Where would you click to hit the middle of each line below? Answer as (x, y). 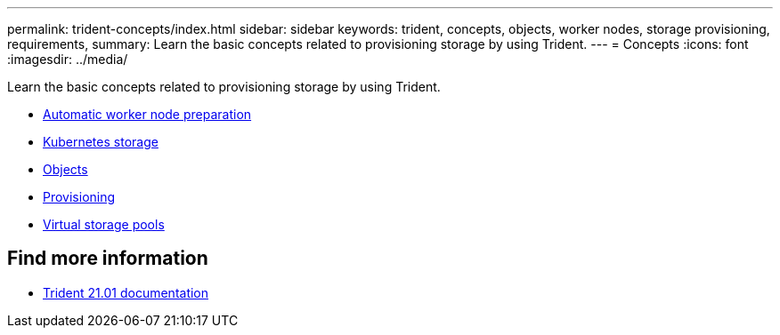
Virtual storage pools (104, 224)
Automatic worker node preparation (147, 114)
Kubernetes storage (101, 142)
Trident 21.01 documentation (126, 292)
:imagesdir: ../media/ (68, 59)
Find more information (108, 259)
